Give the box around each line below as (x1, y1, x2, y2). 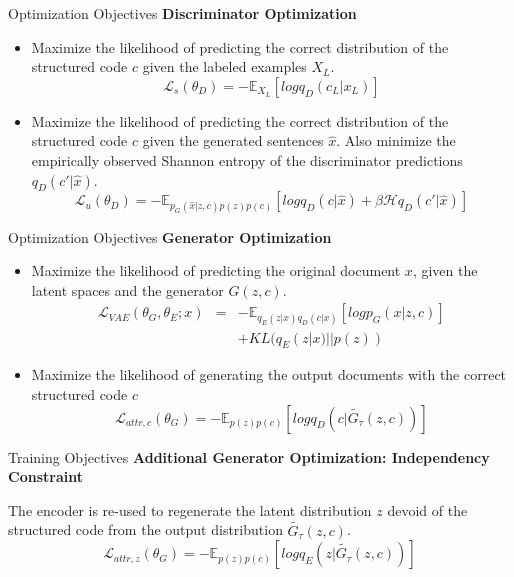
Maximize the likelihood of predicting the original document (31, 260, 401, 281)
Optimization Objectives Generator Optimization (8, 226, 332, 247)
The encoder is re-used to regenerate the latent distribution (8, 499, 372, 520)
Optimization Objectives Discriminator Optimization (8, 3, 357, 23)
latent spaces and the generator (31, 279, 224, 300)
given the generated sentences (142, 130, 324, 151)
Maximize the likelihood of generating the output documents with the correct (31, 364, 507, 385)
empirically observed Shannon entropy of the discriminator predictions (31, 149, 463, 170)
